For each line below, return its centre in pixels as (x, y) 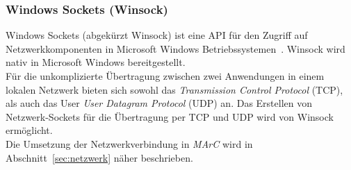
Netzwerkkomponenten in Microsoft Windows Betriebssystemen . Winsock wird (175, 48)
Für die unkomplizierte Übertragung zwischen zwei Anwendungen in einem (165, 76)
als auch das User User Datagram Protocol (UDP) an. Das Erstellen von (159, 103)
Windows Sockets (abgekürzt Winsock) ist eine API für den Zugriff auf (157, 35)
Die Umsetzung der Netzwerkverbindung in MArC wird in (129, 143)
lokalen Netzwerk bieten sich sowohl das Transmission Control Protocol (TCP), (174, 89)
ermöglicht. (29, 130)
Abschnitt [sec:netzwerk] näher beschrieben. (99, 157)
